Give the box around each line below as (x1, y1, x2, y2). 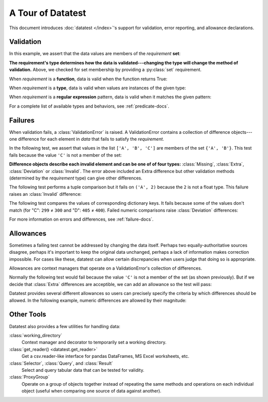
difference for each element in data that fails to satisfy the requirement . (18, 136, 164, 142)
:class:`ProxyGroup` (9, 374, 50, 380)
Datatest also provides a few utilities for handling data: (9, 323, 121, 329)
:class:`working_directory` (9, 332, 62, 338)
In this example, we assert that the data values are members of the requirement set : (9, 51, 181, 57)
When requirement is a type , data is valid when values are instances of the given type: (9, 85, 186, 91)
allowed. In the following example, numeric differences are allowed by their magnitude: (9, 297, 187, 303)
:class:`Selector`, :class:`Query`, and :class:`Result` (9, 360, 114, 366)
